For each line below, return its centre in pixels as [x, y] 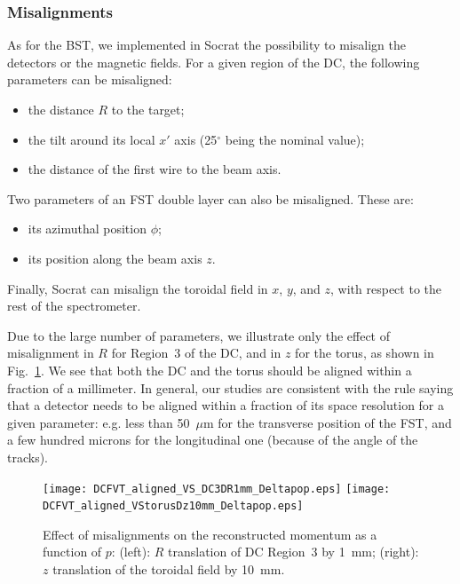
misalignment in [51, 353]
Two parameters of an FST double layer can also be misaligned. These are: [210, 198]
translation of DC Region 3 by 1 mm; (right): [293, 552]
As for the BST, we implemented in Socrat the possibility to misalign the [206, 45]
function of [72, 552]
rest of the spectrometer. [74, 306]
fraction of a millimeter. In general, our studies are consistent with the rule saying [230, 387]
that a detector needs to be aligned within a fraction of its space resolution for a [226, 405]
